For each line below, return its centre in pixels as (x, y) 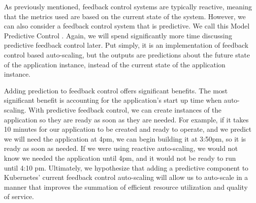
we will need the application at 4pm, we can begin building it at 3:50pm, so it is (125, 138)
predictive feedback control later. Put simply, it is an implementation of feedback (126, 45)
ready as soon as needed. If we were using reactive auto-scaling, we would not (121, 148)
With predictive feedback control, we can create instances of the (125, 109)
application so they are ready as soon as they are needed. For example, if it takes (126, 119)
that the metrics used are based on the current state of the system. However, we (125, 16)
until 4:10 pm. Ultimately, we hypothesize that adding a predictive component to (126, 167)
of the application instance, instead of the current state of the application (115, 64)
